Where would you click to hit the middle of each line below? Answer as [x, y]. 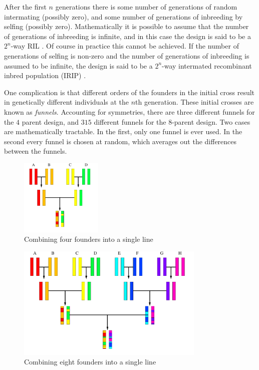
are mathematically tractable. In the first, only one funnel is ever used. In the [123, 131]
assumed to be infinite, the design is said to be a [78, 65]
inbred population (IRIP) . [45, 75]
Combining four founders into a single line [89, 239]
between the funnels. [36, 151]
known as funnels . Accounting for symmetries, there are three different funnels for [129, 111]
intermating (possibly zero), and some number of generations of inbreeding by [123, 16]
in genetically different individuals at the [67, 102]
